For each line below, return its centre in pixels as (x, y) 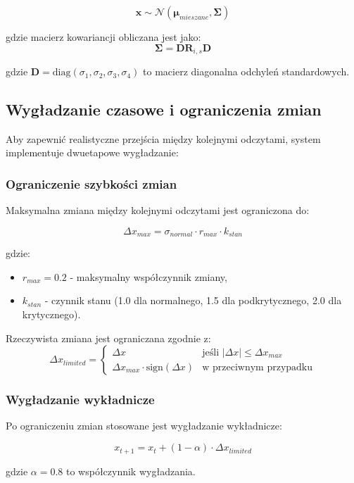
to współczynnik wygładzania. (131, 471)
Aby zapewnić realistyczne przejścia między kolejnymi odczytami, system (163, 138)
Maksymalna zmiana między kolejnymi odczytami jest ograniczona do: (158, 210)
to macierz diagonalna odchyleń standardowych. (246, 71)
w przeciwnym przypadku (258, 367)
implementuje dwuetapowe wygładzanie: (92, 152)
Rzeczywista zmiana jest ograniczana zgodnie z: (108, 338)
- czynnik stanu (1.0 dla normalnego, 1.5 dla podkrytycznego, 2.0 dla (193, 300)
